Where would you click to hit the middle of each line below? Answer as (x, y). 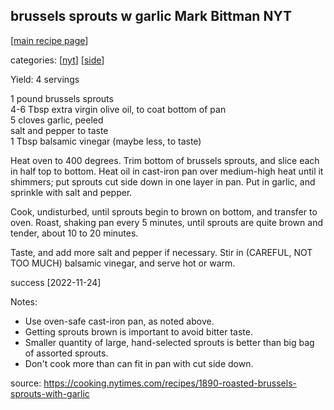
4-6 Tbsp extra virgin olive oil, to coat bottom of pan (118, 109)
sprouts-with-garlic (50, 393)
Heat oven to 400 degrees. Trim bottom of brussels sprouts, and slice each (165, 160)
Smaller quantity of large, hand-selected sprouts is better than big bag (169, 342)
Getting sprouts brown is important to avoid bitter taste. (138, 331)
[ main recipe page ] (49, 40)
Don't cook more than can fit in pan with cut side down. (139, 363)
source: (26, 383)
